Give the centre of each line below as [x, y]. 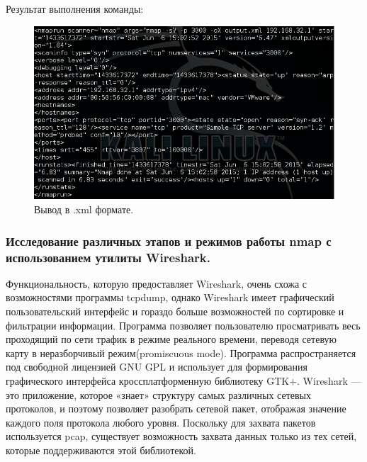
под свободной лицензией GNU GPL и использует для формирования [157, 367]
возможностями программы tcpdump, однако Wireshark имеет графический [170, 297]
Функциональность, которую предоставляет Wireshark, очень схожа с [157, 283]
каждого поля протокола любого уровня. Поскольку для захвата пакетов [161, 422]
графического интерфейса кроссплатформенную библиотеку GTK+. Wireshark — [183, 380]
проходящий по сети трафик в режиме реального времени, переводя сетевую [171, 339]
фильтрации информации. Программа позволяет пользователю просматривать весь [183, 325]
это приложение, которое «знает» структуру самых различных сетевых [159, 394]
